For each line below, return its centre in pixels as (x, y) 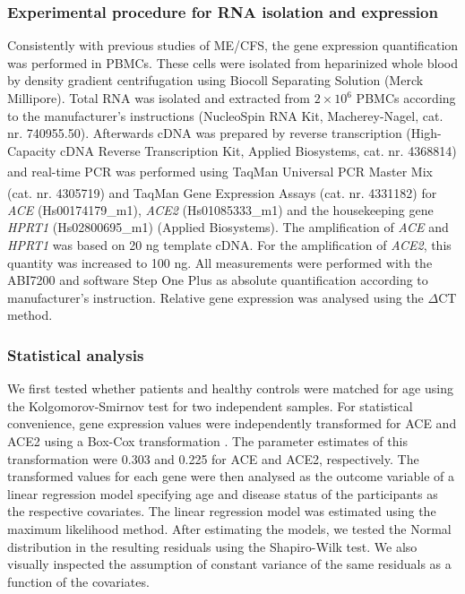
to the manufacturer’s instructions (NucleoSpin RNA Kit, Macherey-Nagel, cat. (225, 115)
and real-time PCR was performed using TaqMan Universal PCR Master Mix (220, 172)
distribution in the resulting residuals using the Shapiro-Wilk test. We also (212, 546)
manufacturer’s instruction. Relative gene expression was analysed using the (215, 297)
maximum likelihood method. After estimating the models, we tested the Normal (229, 529)
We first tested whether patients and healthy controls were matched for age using (230, 388)
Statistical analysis (76, 354)
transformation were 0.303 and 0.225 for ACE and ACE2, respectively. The (213, 458)
